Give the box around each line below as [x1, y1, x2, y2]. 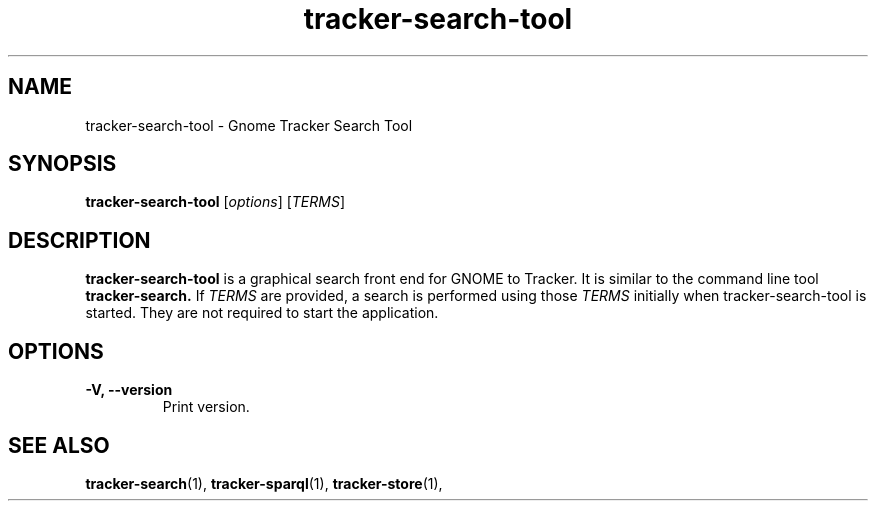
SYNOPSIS [8, 151, 117, 177]
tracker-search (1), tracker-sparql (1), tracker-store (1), [85, 474, 443, 492]
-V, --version [85, 381, 173, 399]
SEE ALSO [8, 432, 110, 458]
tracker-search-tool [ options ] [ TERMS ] [85, 193, 346, 211]
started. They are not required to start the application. [85, 304, 439, 322]
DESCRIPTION [8, 227, 151, 253]
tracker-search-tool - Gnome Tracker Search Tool [85, 116, 413, 134]
